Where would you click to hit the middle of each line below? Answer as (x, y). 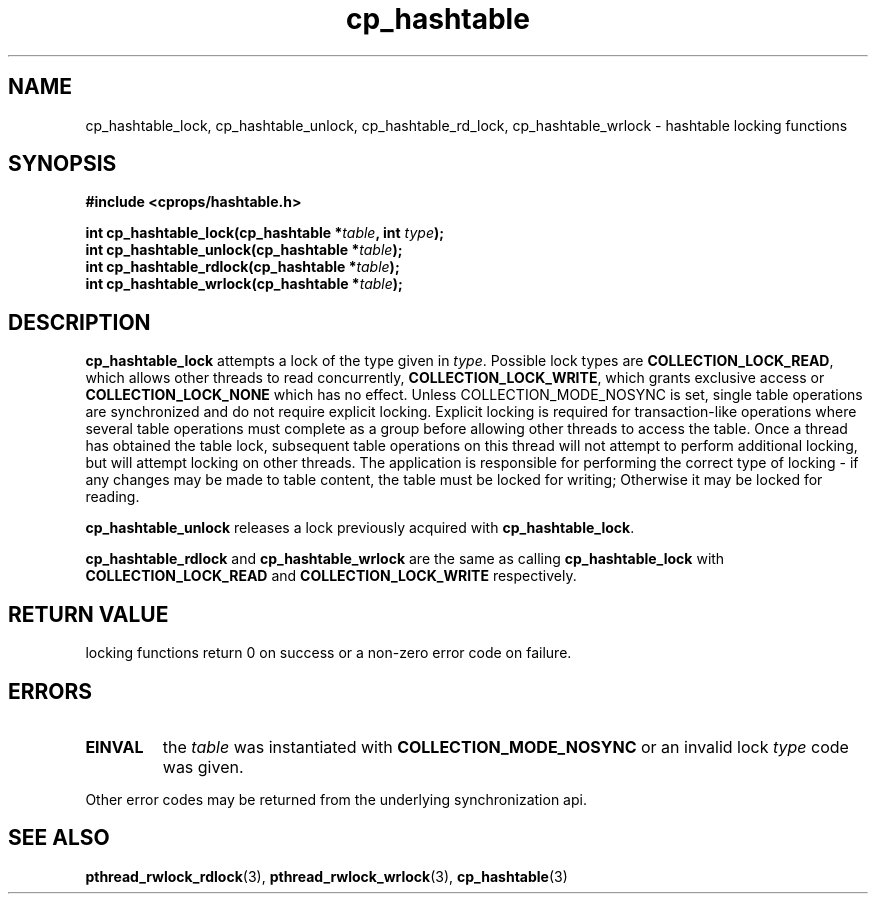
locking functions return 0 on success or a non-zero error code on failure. (328, 653)
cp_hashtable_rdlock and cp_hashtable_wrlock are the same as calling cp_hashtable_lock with (405, 559)
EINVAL (114, 746)
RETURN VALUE (88, 614)
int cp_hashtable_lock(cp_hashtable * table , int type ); (265, 233)
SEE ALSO (59, 838)
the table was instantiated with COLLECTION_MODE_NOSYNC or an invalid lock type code (505, 746)
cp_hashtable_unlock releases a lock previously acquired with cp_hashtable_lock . (360, 528)
